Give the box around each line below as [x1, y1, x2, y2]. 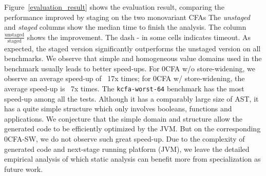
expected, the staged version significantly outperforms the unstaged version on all [4, 43, 261, 53]
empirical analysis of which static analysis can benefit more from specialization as [4, 153, 261, 164]
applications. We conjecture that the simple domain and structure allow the [4, 113, 242, 124]
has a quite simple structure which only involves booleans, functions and [4, 103, 232, 114]
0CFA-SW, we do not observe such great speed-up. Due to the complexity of [4, 133, 245, 144]
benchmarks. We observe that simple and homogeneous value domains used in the [4, 53, 262, 64]
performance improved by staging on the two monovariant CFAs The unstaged [4, 11, 250, 22]
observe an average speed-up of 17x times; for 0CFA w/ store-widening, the [4, 73, 245, 84]
